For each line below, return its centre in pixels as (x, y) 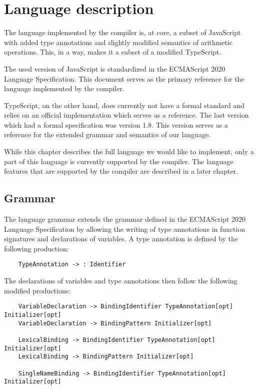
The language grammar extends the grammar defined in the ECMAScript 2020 (125, 219)
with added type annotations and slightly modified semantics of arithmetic (118, 42)
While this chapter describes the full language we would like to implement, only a (129, 151)
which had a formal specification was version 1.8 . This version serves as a (116, 124)
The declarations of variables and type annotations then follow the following (121, 281)
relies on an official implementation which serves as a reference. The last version (126, 115)
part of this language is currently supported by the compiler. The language (119, 161)
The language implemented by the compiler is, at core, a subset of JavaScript (122, 32)
